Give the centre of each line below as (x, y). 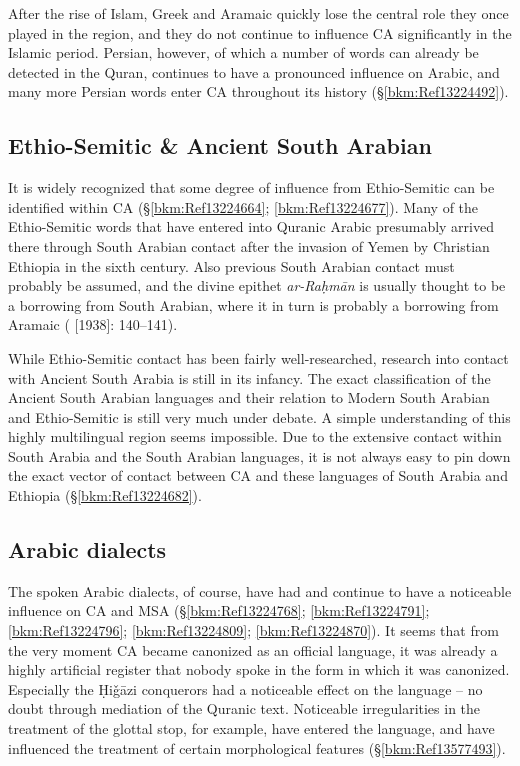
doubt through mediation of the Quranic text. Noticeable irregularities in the (244, 708)
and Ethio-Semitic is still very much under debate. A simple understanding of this (259, 416)
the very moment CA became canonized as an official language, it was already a (253, 649)
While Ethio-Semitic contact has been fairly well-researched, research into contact (258, 357)
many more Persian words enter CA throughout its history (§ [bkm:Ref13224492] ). (258, 91)
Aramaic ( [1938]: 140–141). (93, 324)
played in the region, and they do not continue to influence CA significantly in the (260, 32)
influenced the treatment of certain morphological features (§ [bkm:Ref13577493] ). (257, 747)
